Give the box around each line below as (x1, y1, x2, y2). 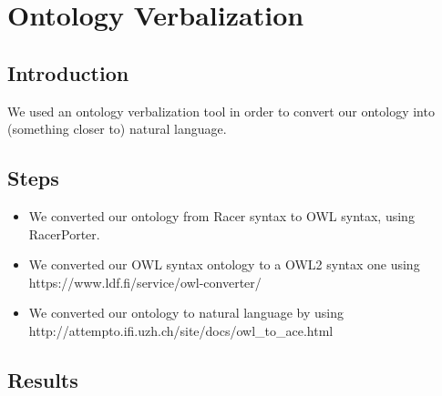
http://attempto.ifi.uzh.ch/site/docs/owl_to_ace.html (28, 320, 334, 340)
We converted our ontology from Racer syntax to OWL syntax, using (28, 206, 415, 225)
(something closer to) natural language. (7, 119, 227, 138)
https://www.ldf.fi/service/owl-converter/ (28, 272, 262, 291)
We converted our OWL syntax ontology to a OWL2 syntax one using (28, 255, 420, 274)
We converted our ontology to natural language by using (28, 303, 344, 322)
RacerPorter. (28, 224, 100, 243)
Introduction (7, 58, 129, 86)
